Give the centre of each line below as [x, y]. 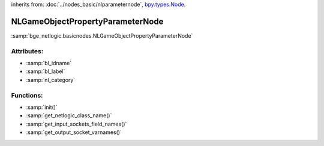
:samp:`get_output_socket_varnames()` [74, 132]
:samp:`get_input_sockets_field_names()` [76, 124]
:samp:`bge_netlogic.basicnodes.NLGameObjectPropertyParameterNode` [102, 35]
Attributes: [27, 51]
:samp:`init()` [42, 107]
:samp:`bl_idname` [49, 63]
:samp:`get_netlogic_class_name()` [69, 115]
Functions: [27, 95]
